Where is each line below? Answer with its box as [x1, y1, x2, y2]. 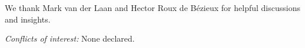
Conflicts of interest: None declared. [5, 32, 135, 45]
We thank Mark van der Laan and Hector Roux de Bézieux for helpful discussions [5, 2, 300, 13]
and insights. [5, 13, 51, 25]
